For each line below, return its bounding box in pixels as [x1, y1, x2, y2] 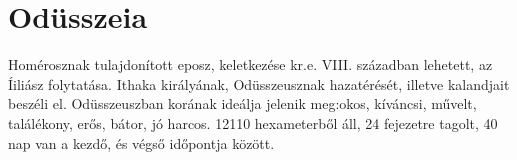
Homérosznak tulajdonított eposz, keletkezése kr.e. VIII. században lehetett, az [8, 54, 493, 75]
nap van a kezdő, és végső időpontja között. [8, 132, 275, 153]
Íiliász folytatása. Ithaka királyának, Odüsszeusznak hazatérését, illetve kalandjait [8, 73, 510, 94]
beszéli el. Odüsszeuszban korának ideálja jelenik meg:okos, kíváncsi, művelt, [8, 93, 477, 114]
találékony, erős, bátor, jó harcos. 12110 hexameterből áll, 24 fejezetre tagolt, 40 [8, 112, 498, 133]
